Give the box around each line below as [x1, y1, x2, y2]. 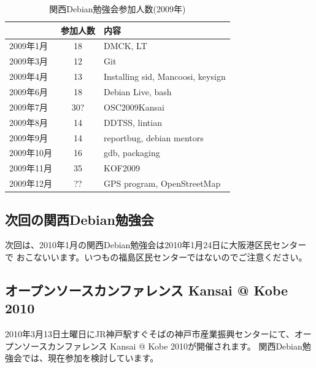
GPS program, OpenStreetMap [104, 177, 221, 190]
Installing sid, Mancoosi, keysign [104, 70, 226, 83]
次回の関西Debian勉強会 [5, 209, 154, 229]
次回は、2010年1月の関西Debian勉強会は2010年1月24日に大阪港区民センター [5, 238, 307, 251]
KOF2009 [104, 162, 140, 174]
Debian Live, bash [104, 85, 172, 98]
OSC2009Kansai [104, 100, 164, 113]
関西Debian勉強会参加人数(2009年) [49, 2, 186, 15]
